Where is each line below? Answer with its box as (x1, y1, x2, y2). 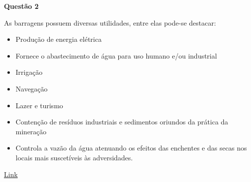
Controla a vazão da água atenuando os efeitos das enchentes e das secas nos (15, 143, 247, 153)
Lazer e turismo (15, 100, 63, 110)
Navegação (15, 83, 48, 93)
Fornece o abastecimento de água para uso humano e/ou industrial (15, 50, 217, 61)
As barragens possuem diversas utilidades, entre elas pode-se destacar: (4, 17, 216, 28)
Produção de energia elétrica (15, 34, 102, 44)
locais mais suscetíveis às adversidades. (15, 152, 133, 162)
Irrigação (15, 67, 42, 77)
